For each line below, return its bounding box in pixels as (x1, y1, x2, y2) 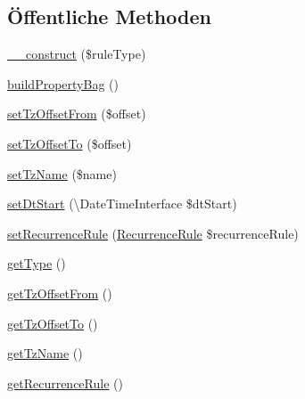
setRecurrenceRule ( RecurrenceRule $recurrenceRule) (7, 224, 299, 242)
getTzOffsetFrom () (7, 283, 112, 302)
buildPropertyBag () (7, 74, 119, 93)
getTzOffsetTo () (7, 313, 98, 332)
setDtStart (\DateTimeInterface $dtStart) (7, 194, 237, 213)
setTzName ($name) (7, 164, 117, 183)
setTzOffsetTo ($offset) (7, 134, 132, 152)
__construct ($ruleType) (7, 45, 146, 63)
